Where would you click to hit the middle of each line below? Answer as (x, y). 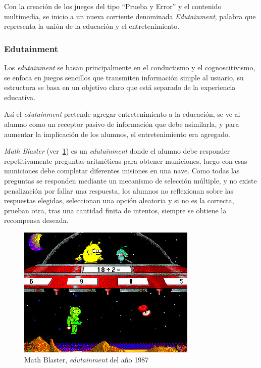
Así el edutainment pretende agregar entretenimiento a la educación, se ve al (122, 114)
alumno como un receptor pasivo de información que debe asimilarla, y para (122, 124)
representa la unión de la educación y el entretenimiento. (92, 26)
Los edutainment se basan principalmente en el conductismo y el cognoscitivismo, (130, 67)
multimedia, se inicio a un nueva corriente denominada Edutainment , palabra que (130, 16)
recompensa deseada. (36, 220)
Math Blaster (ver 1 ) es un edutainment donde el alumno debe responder (117, 151)
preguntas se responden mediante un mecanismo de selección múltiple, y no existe (130, 180)
